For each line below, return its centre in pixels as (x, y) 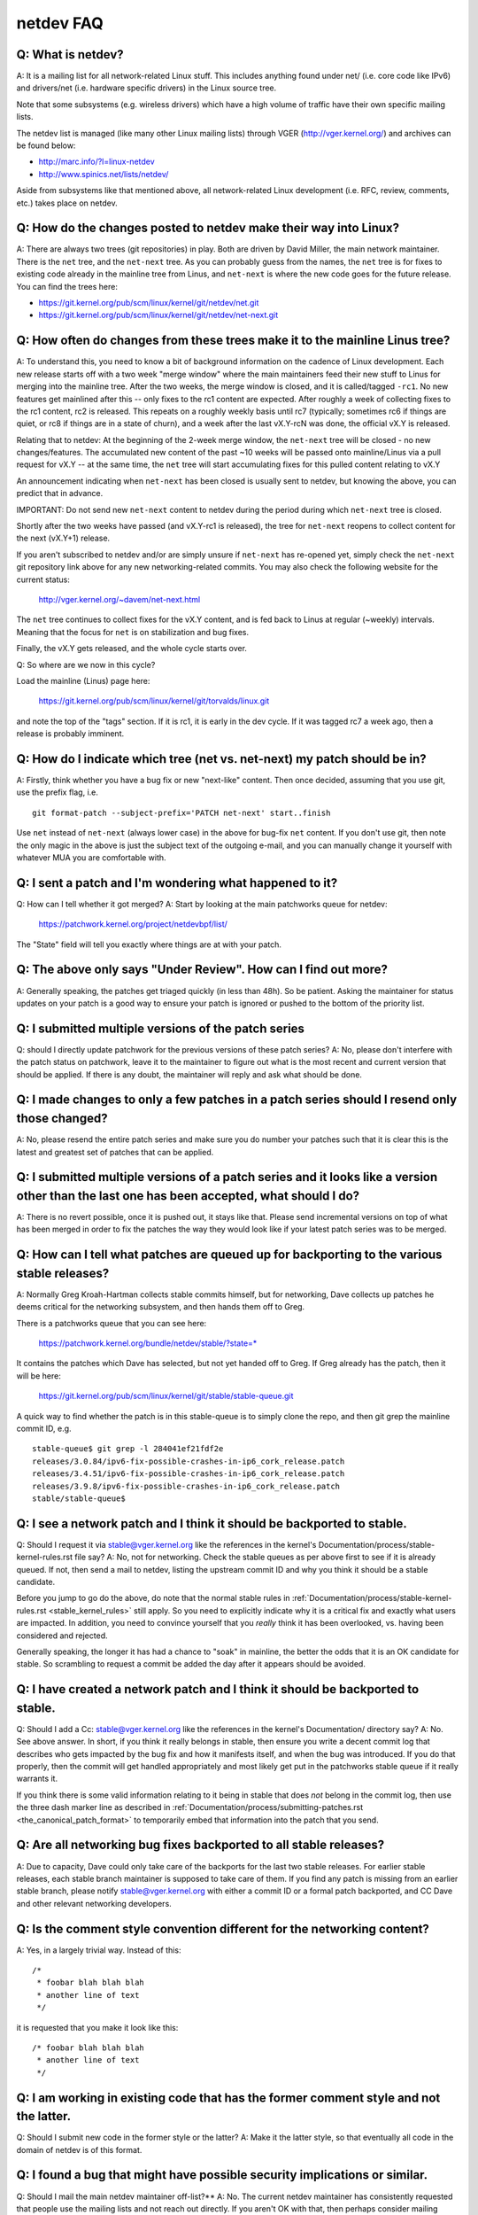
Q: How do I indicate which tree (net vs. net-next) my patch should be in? (221, 759)
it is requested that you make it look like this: (97, 2027)
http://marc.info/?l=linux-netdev (96, 162)
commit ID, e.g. (44, 1429)
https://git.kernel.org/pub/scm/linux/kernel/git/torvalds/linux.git (154, 701)
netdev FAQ (60, 23)
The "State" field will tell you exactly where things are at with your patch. (149, 944)
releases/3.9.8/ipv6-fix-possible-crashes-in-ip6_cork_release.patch (186, 1486)
